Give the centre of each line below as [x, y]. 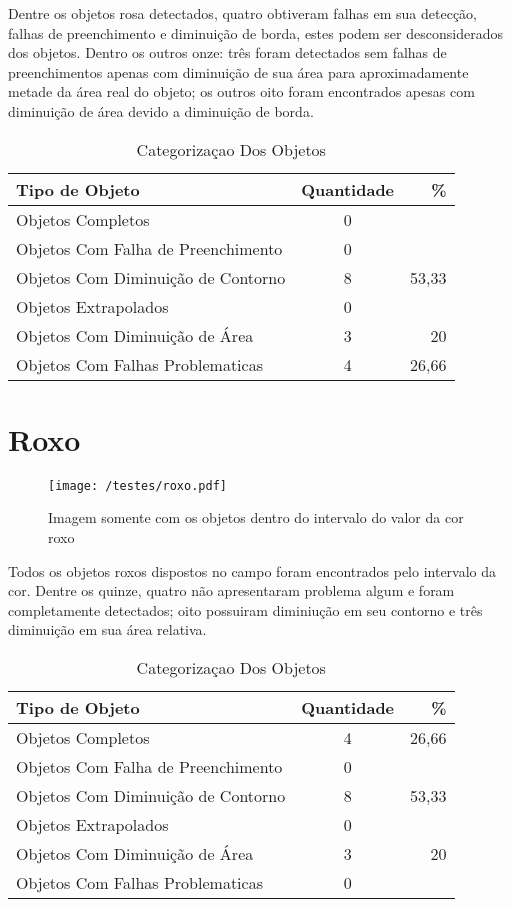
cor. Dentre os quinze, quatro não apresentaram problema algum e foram [231, 590]
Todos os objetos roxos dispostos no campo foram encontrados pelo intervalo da [252, 570]
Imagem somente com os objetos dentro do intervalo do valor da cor [256, 517]
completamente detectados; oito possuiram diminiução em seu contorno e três [245, 609]
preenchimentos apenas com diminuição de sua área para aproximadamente [238, 71]
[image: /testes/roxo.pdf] [137, 485]
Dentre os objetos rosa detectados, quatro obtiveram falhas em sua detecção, [242, 13]
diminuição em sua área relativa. [107, 629]
